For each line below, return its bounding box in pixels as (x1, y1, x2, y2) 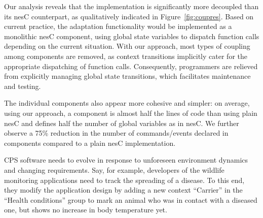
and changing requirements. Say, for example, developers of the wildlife (4, 164, 224, 175)
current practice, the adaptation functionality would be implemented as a (4, 21, 232, 32)
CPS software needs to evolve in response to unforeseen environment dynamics (4, 154, 248, 165)
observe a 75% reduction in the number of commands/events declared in (4, 128, 229, 138)
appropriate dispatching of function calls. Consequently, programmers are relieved (4, 60, 258, 71)
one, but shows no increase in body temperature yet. (4, 204, 167, 215)
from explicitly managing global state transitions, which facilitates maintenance (4, 71, 251, 81)
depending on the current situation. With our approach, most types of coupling (4, 41, 250, 51)
